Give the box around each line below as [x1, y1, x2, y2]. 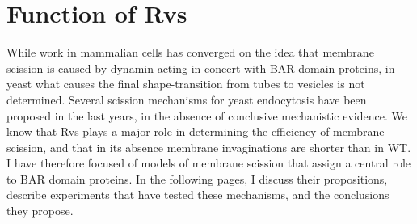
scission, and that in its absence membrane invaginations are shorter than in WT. [6, 138, 411, 155]
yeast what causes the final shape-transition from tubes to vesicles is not [6, 75, 365, 92]
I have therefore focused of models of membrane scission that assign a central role [6, 154, 411, 171]
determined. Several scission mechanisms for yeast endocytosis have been [6, 91, 367, 108]
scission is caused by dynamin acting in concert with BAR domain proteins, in [6, 59, 395, 76]
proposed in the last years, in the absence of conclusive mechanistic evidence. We [6, 107, 407, 124]
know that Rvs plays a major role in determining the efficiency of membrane [6, 123, 385, 140]
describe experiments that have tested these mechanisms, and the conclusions [6, 186, 390, 203]
